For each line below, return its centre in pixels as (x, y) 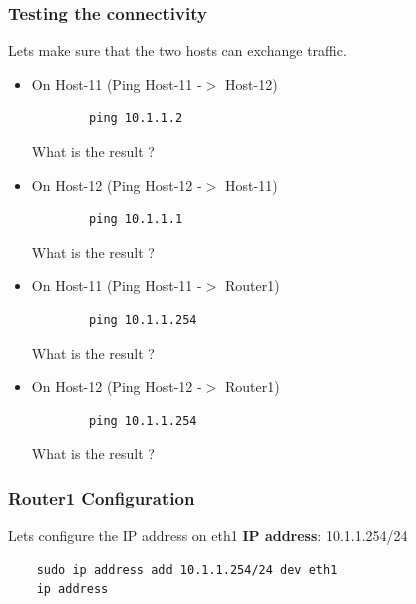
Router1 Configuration (101, 497)
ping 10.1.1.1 (136, 219)
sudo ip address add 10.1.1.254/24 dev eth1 (187, 569)
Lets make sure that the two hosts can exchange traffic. (177, 50)
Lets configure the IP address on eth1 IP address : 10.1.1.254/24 (208, 535)
